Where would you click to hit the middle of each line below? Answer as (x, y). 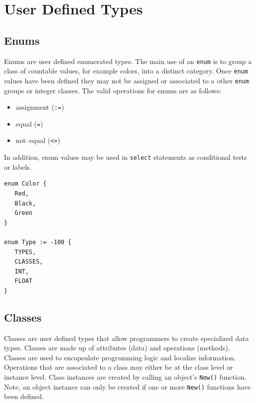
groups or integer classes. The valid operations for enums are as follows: (113, 90)
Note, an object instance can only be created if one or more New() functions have (128, 386)
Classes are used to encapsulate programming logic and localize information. (120, 357)
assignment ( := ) (40, 107)
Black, (25, 203)
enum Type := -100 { (38, 242)
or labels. (18, 167)
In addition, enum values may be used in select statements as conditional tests (126, 157)
